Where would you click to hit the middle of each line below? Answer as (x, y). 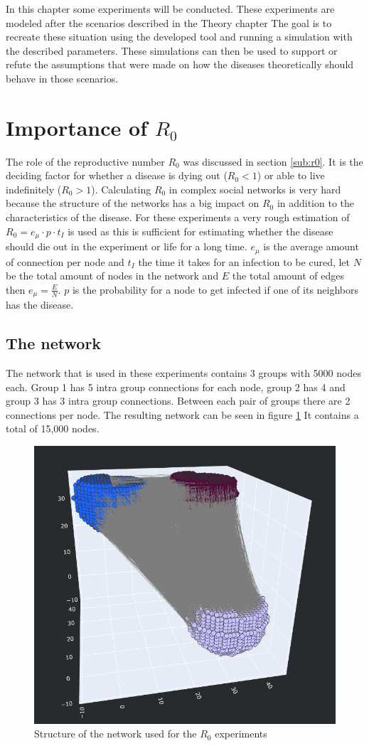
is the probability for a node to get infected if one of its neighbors (215, 289)
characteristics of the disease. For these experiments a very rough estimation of (178, 217)
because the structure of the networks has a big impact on (133, 203)
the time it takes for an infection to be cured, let (244, 261)
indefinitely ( (34, 189)
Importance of (76, 127)
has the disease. (40, 305)
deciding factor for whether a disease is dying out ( (117, 175)
